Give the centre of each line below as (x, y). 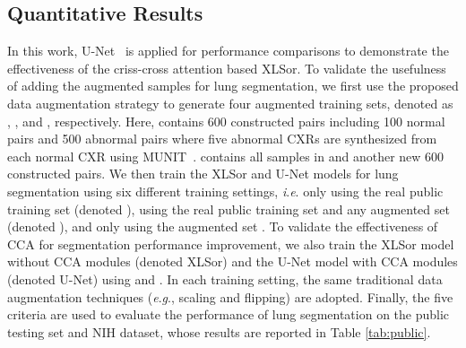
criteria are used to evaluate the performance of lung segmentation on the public (229, 314)
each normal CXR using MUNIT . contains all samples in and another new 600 (226, 156)
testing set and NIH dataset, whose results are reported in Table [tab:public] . (219, 331)
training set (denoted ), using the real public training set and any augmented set (229, 209)
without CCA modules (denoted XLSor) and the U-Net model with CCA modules (233, 261)
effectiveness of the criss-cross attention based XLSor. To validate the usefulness (227, 68)
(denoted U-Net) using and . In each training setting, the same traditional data (225, 278)
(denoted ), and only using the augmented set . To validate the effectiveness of (223, 226)
